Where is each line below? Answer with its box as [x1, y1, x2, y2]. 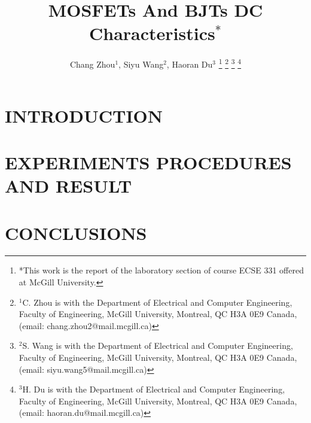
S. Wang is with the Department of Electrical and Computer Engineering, [22, 339, 293, 352]
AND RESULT [5, 174, 132, 198]
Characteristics [89, 21, 215, 45]
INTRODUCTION [5, 103, 163, 127]
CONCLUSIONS [5, 220, 147, 245]
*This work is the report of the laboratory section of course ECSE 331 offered [19, 264, 304, 276]
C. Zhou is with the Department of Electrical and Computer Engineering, [22, 296, 292, 308]
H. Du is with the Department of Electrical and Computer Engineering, [22, 383, 285, 395]
